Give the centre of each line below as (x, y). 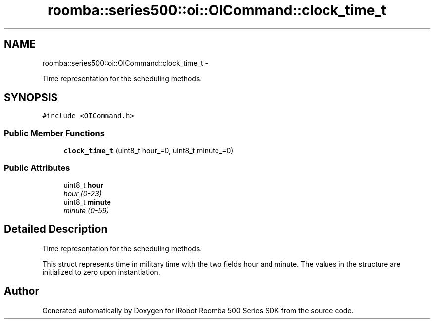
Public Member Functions (54, 133)
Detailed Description (56, 229)
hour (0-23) (82, 193)
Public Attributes (37, 168)
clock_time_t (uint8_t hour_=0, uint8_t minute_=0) (149, 151)
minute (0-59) (86, 210)
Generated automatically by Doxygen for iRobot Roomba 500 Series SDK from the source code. (198, 310)
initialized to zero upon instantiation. (101, 272)
